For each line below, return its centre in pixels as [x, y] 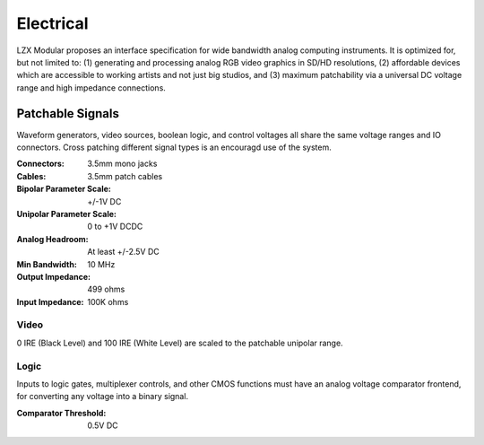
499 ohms [106, 289]
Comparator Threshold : [61, 413]
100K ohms [108, 301]
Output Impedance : [54, 276]
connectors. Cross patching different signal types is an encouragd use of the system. [174, 147]
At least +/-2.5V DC [124, 252]
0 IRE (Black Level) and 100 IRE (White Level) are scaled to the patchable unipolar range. [180, 343]
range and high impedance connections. [91, 87]
